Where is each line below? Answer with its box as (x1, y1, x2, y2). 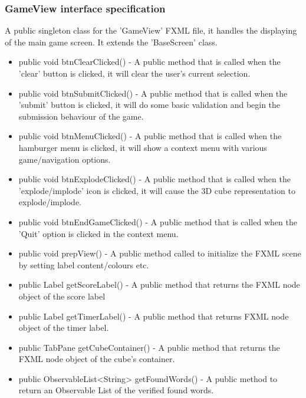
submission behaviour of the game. (18, 110, 144, 122)
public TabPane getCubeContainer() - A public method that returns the (18, 341, 280, 353)
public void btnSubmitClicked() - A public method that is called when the (18, 87, 288, 99)
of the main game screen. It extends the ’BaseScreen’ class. (5, 35, 218, 48)
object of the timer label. (18, 321, 109, 334)
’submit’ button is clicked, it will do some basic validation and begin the (18, 98, 281, 111)
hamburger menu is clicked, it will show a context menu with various (18, 141, 267, 153)
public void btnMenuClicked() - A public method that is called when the (18, 130, 282, 142)
